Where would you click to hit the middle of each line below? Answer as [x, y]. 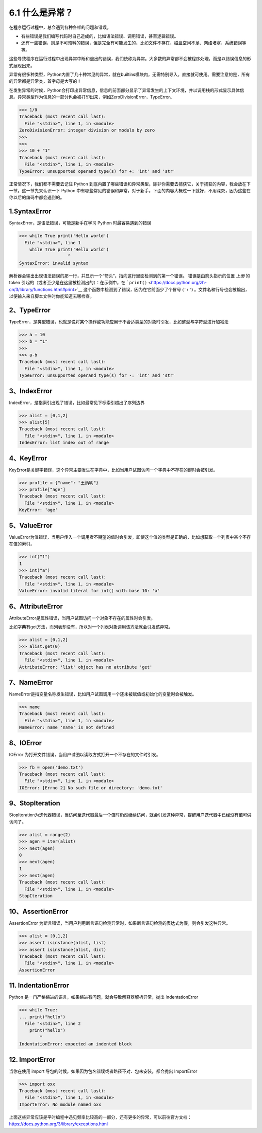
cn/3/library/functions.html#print [42, 289]
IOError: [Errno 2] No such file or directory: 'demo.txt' [91, 788]
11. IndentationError [39, 986]
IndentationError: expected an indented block [75, 1044]
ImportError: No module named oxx [60, 1104]
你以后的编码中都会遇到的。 [37, 198]
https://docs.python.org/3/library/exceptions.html [58, 1124]
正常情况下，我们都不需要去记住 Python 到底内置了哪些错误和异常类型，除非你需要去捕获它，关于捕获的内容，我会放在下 [130, 184]
